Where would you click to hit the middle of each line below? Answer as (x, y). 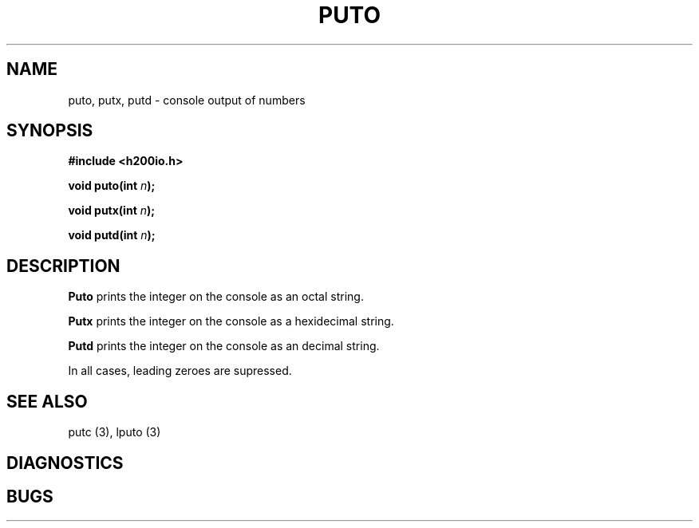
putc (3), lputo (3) (115, 432)
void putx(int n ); (112, 211)
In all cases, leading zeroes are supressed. (180, 371)
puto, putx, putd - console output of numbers (187, 100)
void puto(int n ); (112, 186)
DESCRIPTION (63, 266)
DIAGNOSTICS (65, 463)
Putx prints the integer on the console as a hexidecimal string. (231, 321)
